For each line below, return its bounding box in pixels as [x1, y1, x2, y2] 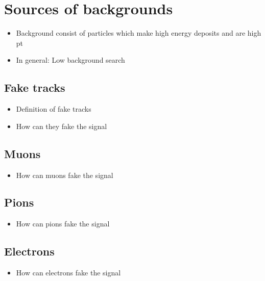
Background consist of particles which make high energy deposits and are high [16, 28, 261, 38]
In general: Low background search [16, 55, 125, 65]
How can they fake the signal [16, 120, 107, 131]
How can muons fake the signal [16, 169, 113, 180]
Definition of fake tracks [16, 104, 91, 114]
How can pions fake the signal [16, 218, 110, 229]
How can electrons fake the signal [16, 267, 121, 278]
